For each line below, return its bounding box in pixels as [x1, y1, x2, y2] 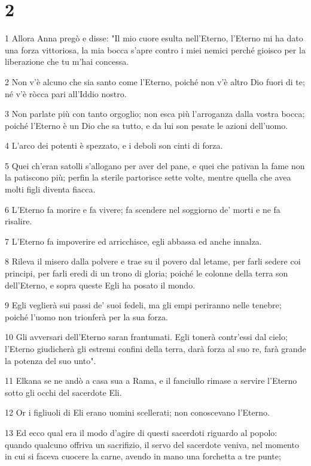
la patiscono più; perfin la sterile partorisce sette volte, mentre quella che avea [5, 171, 291, 184]
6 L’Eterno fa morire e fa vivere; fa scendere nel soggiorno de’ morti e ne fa [5, 203, 280, 215]
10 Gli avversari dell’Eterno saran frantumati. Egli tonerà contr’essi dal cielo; [5, 330, 288, 343]
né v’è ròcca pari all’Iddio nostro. [5, 87, 127, 100]
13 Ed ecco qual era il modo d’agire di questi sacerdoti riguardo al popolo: [5, 426, 278, 438]
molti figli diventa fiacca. [5, 183, 96, 196]
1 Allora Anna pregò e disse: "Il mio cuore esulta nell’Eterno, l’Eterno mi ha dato [5, 32, 303, 44]
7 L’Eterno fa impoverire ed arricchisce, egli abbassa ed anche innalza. [5, 234, 262, 247]
